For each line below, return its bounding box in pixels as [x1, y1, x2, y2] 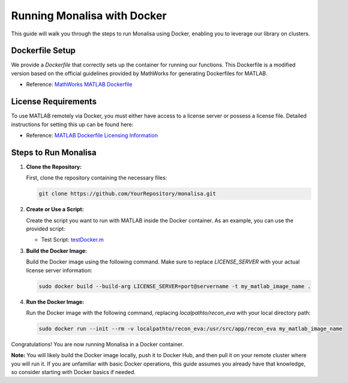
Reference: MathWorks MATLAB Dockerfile [26, 81, 133, 88]
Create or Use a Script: [26, 206, 84, 213]
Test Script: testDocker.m [41, 236, 104, 243]
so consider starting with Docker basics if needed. [11, 369, 136, 376]
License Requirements [11, 97, 97, 107]
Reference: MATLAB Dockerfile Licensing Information [26, 131, 158, 139]
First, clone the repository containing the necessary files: [26, 174, 167, 181]
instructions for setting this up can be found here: [11, 121, 134, 128]
